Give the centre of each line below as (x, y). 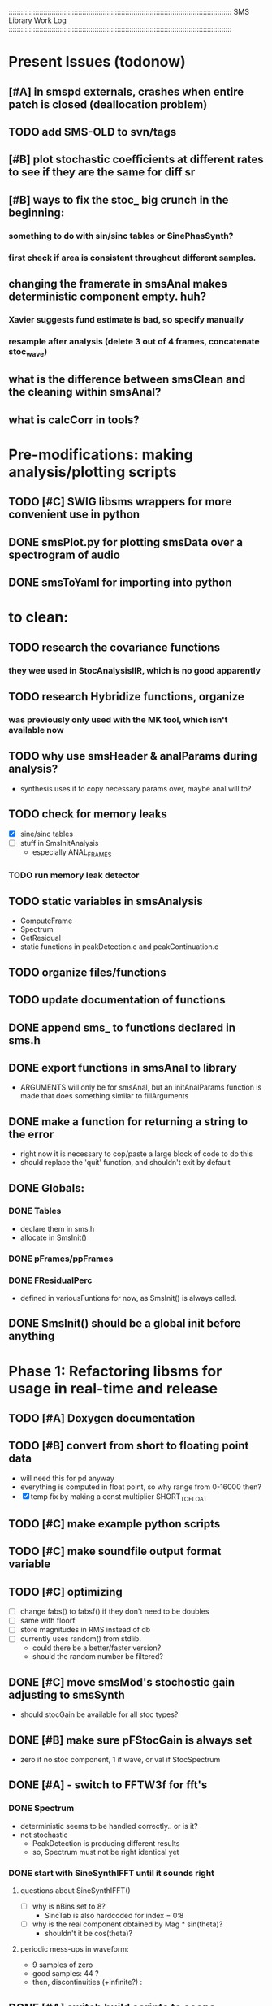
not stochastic (44, 1835)
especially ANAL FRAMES (72, 853)
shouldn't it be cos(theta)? (88, 1934)
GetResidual (40, 938)
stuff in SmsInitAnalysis (59, 843)
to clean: (39, 617)
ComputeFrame (46, 921)
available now (36, 730)
